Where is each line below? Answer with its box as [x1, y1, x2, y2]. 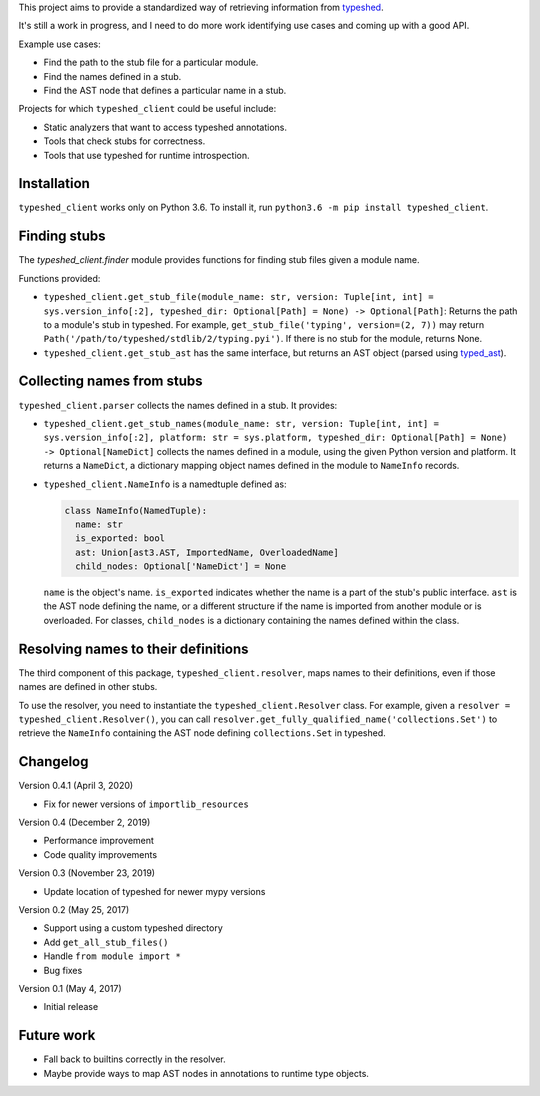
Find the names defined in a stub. [43, 70, 182, 82]
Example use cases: [18, 38, 101, 50]
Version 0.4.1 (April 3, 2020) [18, 780, 134, 792]
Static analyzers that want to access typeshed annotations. [43, 121, 288, 133]
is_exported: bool [75, 533, 165, 544]
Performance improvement [43, 835, 155, 847]
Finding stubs [18, 228, 106, 245]
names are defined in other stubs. [18, 681, 158, 693]
